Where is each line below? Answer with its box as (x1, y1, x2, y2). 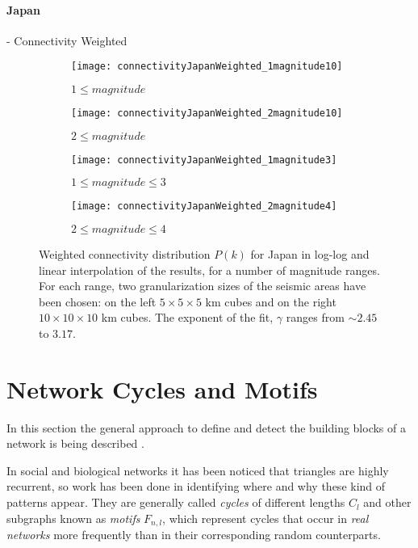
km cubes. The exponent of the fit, (101, 309, 274, 326)
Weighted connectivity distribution (39, 246, 211, 263)
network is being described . (6, 435, 144, 452)
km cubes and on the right (205, 293, 336, 310)
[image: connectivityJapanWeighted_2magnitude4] (71, 200, 337, 213)
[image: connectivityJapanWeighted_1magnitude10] (71, 61, 343, 73)
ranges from (286, 309, 345, 326)
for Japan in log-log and (250, 246, 370, 263)
